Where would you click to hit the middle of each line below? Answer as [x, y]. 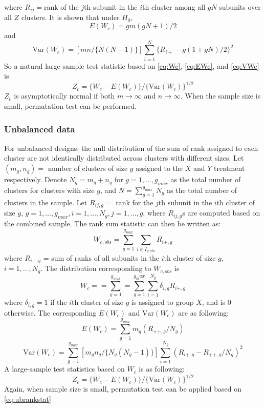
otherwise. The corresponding [50, 312]
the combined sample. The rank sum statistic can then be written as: [113, 223]
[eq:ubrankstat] [28, 399]
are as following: [204, 312]
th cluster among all [174, 7]
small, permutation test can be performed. [70, 106]
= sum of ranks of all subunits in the [101, 257]
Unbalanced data [40, 129]
